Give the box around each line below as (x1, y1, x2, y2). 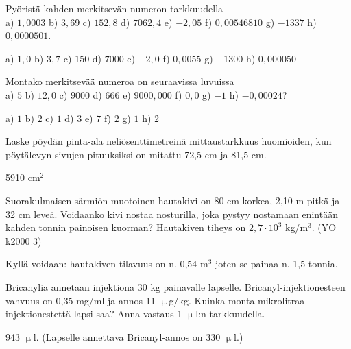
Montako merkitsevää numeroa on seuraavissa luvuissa (5, 74, 234, 88)
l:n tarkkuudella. (195, 306, 265, 321)
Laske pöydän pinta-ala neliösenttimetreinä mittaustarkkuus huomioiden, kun (5, 134, 332, 148)
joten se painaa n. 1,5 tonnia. (215, 256, 338, 271)
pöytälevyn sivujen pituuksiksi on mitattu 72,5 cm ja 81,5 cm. (5, 147, 267, 161)
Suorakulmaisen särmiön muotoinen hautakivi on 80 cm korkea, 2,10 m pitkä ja (5, 193, 340, 207)
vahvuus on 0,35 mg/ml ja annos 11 (5, 293, 156, 307)
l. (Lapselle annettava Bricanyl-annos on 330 (33, 329, 221, 344)
